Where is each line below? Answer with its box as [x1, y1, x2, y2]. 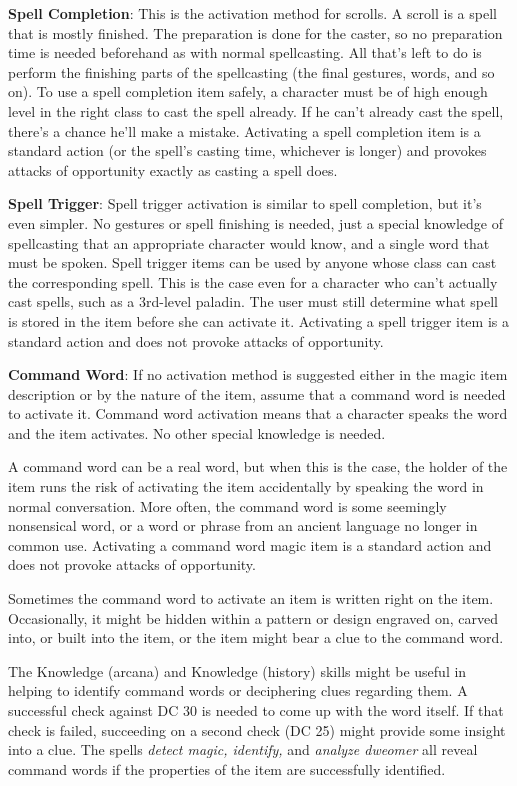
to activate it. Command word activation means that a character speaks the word [8, 403, 508, 424]
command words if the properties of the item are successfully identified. [8, 758, 446, 779]
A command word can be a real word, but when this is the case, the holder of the [8, 456, 508, 477]
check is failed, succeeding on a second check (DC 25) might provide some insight [8, 719, 506, 740]
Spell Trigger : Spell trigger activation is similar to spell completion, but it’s [8, 193, 482, 214]
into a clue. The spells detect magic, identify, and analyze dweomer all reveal [8, 739, 478, 760]
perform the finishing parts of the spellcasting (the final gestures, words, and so [8, 61, 495, 82]
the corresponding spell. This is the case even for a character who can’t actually [8, 271, 498, 292]
